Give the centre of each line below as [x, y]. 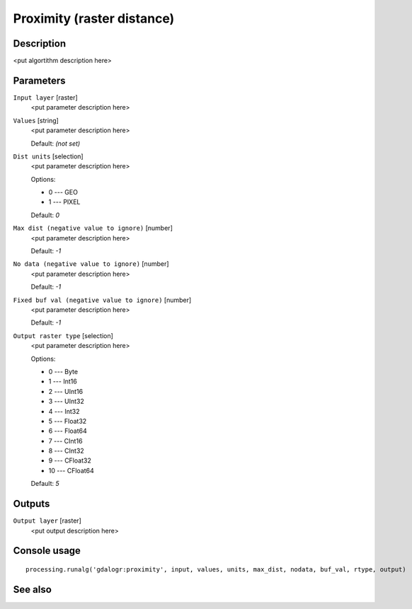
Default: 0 [45, 215]
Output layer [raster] [47, 521]
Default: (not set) [56, 143]
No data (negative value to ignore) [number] [91, 264]
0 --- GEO [63, 192]
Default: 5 [45, 484]
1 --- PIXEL [64, 202]
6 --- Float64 [68, 431]
